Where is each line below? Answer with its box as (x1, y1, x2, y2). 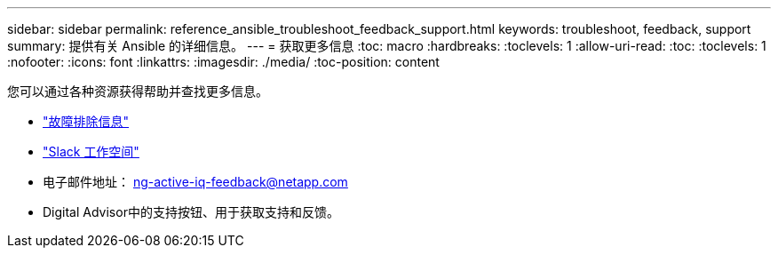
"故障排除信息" (43, 114, 130, 129)
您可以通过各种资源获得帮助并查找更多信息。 (7, 84, 268, 99)
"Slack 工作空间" (43, 144, 139, 159)
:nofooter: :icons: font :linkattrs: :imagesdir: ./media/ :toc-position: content (7, 54, 440, 69)
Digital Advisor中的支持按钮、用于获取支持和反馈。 (43, 204, 339, 219)
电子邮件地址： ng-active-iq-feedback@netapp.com (43, 174, 348, 189)
